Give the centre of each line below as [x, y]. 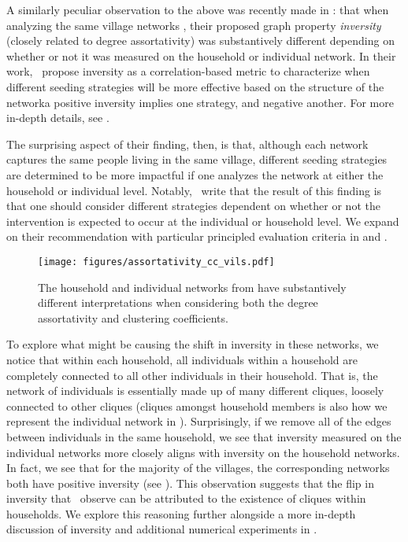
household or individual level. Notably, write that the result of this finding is [194, 190]
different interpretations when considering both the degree [178, 302]
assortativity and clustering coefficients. [133, 317]
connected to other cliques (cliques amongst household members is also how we [197, 406]
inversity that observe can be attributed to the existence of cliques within [186, 498]
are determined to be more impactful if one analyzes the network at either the [195, 174]
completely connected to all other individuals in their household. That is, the [192, 375]
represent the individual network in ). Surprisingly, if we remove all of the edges [199, 421]
